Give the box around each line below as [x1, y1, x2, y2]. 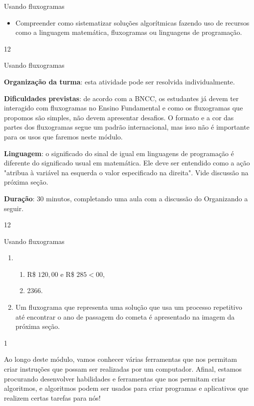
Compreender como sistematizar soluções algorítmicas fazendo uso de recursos [15, 17, 250, 27]
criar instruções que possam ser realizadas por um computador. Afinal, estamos [4, 364, 242, 374]
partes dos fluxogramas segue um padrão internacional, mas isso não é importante [4, 122, 250, 132]
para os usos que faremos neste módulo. [4, 131, 123, 141]
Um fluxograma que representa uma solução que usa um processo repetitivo [15, 302, 242, 312]
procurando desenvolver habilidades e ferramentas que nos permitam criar [4, 373, 226, 383]
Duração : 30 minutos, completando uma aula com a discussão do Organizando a [4, 193, 248, 203]
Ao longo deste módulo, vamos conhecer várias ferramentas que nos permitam [4, 354, 237, 364]
